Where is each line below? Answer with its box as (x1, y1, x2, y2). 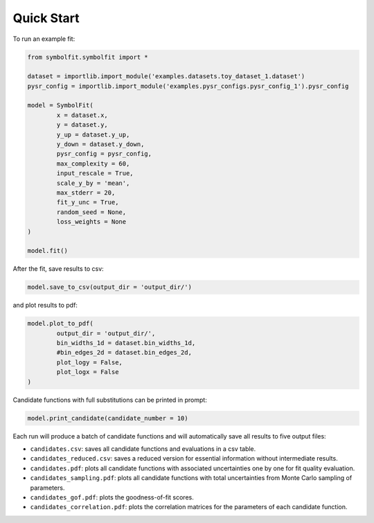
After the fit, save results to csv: (12, 265, 104, 273)
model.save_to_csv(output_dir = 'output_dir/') (27, 283, 192, 291)
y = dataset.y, (56, 121, 109, 129)
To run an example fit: (12, 35, 75, 43)
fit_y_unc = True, (56, 198, 119, 206)
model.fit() (27, 247, 69, 255)
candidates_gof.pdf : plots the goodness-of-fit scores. (30, 493, 194, 502)
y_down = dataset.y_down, (56, 141, 145, 148)
